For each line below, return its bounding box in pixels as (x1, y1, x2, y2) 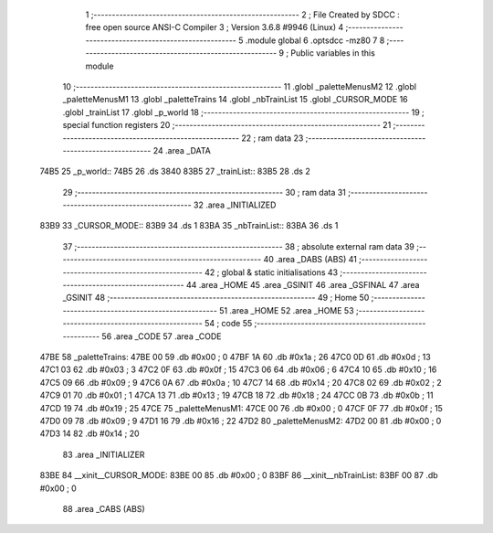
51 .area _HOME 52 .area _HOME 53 (219, 304, 355, 315)
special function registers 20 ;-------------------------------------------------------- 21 (62, 120, 392, 131)
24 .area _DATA (152, 144, 212, 155)
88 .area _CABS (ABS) (62, 503, 145, 514)
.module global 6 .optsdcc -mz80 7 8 (245, 35, 385, 46)
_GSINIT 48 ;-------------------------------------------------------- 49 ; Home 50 (62, 293, 370, 304)
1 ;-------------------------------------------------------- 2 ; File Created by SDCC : (85, 9, 401, 20)
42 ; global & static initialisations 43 (204, 266, 338, 278)
